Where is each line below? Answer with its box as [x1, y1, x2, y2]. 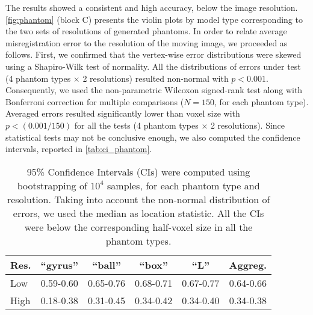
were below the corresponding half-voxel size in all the [24, 219, 253, 234]
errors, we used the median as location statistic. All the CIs [13, 206, 264, 220]
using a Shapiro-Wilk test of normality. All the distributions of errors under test [5, 60, 301, 72]
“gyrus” [40, 257, 78, 272]
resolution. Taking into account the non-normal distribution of [7, 192, 270, 206]
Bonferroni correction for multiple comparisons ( [5, 95, 184, 108]
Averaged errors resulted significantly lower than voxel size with [5, 107, 240, 120]
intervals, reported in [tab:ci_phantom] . [5, 142, 152, 155]
